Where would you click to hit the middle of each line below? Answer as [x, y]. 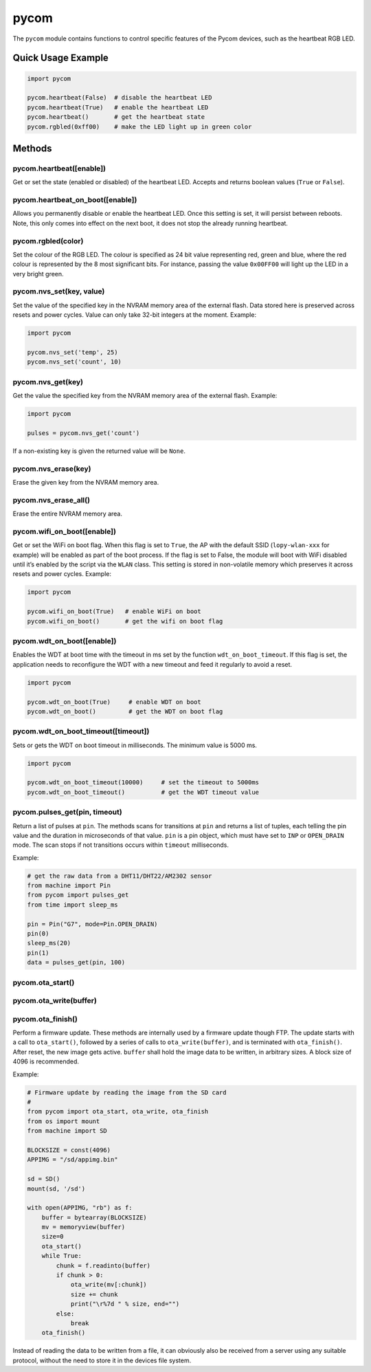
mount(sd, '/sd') [56, 1188]
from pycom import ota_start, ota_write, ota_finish [118, 1111]
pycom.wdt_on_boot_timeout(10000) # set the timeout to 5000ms [143, 783]
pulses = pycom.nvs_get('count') [83, 433]
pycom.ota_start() [44, 982]
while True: [62, 1256]
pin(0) [38, 934]
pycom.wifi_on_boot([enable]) [65, 531]
